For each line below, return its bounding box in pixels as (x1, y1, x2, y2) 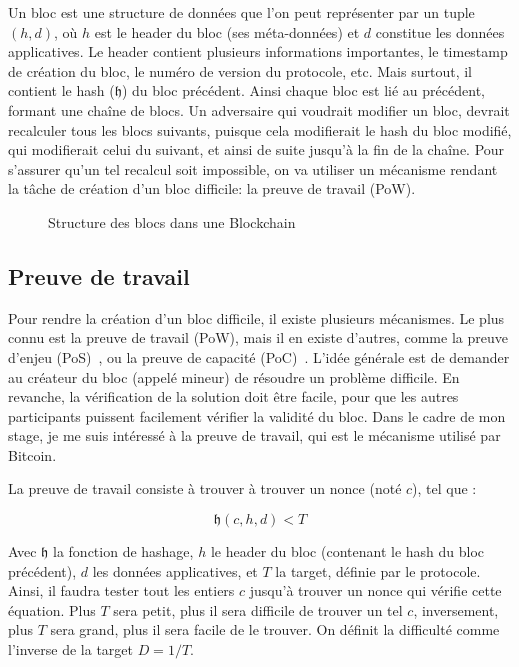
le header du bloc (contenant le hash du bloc (210, 541, 485, 562)
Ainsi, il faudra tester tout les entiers (8, 580, 235, 601)
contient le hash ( (8, 80, 115, 101)
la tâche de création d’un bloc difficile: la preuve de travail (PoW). (8, 178, 416, 199)
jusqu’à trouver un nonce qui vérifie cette (249, 580, 502, 601)
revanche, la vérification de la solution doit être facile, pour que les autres (8, 386, 459, 407)
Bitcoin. (8, 444, 57, 465)
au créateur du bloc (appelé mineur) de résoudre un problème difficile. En (8, 366, 460, 387)
